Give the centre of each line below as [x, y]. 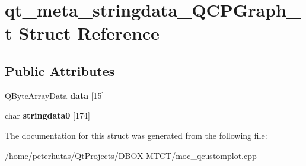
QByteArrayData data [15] [55, 95]
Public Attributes [60, 70]
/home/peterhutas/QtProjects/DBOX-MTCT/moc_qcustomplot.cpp [131, 155]
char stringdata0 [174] [47, 115]
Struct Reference [89, 33]
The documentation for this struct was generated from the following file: [136, 135]
